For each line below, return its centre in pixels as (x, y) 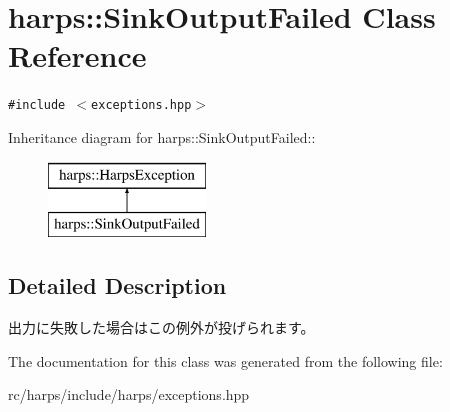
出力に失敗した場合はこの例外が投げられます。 (161, 326)
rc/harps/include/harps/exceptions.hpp (129, 394)
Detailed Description (117, 285)
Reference (77, 55)
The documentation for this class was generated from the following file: (225, 360)
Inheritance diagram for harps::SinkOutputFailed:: (162, 136)
